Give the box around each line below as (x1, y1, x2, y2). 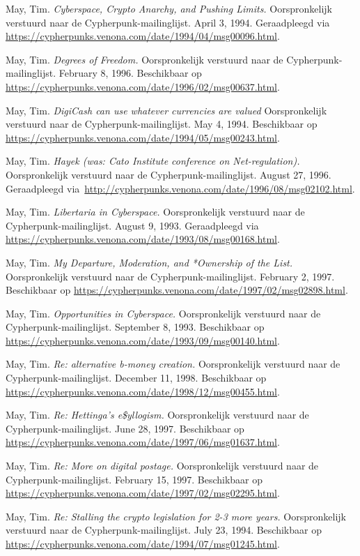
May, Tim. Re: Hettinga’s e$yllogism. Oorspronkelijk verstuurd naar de (6, 407, 309, 422)
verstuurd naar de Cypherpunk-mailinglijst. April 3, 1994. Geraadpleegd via (6, 15, 330, 29)
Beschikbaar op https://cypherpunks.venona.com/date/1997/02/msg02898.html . (6, 283, 348, 297)
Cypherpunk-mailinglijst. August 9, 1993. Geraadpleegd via (6, 218, 259, 232)
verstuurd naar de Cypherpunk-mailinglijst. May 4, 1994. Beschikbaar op (6, 117, 318, 131)
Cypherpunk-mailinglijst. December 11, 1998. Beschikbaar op (6, 370, 267, 385)
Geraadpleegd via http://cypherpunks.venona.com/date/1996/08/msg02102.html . (6, 181, 355, 195)
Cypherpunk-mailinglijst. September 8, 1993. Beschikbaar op (6, 320, 265, 334)
